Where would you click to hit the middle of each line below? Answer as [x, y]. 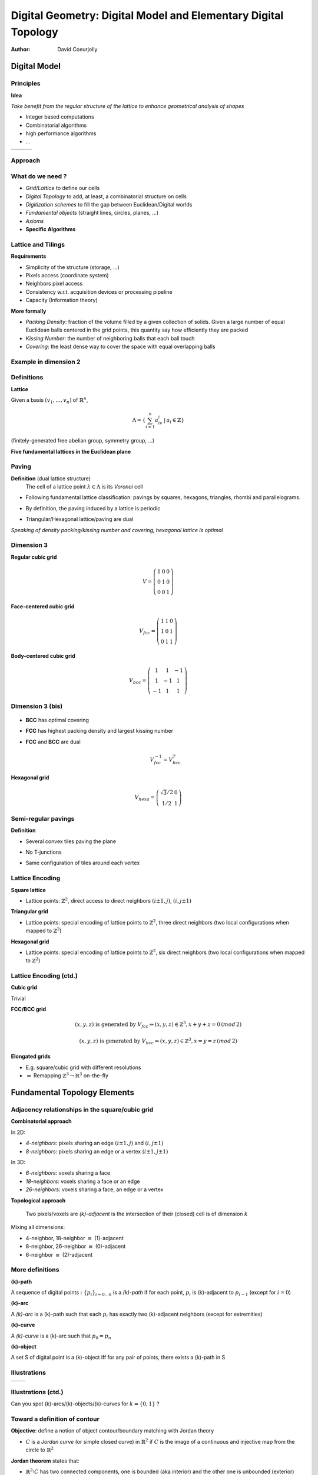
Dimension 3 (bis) [37, 706]
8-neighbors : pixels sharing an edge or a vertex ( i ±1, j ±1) [97, 1151]
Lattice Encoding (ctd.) [44, 976]
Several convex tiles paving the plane [71, 841]
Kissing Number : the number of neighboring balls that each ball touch [110, 338]
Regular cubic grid [34, 557]
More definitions [35, 1270]
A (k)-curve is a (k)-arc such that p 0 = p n [61, 1336]
